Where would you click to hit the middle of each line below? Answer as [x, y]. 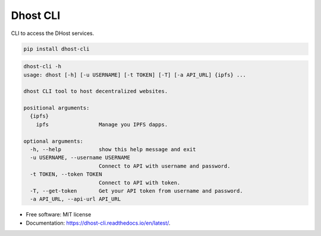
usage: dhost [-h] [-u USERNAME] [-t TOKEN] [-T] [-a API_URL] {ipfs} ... [135, 75]
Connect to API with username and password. [164, 166]
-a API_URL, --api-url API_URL [75, 199]
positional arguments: [56, 108]
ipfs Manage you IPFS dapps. [102, 124]
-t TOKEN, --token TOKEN [66, 174]
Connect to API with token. [139, 183]
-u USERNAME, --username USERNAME [80, 158]
